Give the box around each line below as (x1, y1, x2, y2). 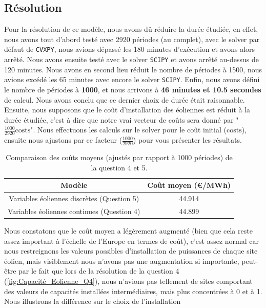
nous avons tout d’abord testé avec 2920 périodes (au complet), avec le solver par (4, 33, 260, 44)
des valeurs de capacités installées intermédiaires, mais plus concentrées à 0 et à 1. (4, 285, 262, 296)
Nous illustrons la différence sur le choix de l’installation (4, 296, 181, 306)
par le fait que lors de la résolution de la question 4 (18, 265, 179, 276)
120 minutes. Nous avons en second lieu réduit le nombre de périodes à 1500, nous (4, 64, 262, 74)
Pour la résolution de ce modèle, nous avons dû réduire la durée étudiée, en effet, (4, 24, 258, 34)
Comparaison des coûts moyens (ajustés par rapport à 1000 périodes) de (6, 151, 233, 162)
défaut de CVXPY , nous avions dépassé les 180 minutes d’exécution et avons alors (4, 44, 255, 54)
